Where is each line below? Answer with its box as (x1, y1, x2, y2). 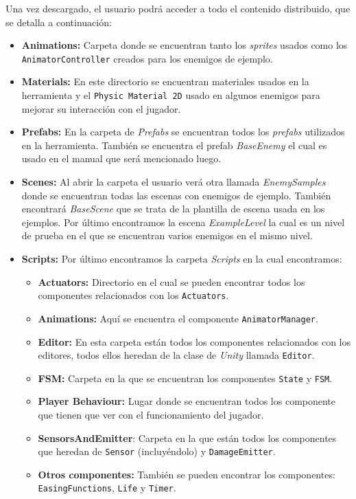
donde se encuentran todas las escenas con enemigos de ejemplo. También (21, 188, 331, 202)
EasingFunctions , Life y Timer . (38, 480, 176, 495)
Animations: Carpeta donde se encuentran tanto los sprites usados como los (21, 38, 348, 52)
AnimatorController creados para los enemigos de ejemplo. (21, 51, 273, 65)
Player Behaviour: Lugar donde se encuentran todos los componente (38, 394, 336, 408)
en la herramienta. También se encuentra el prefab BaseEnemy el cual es (21, 137, 327, 152)
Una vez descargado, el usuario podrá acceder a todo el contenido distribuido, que (5, 1, 351, 15)
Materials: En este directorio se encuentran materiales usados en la (21, 74, 309, 89)
